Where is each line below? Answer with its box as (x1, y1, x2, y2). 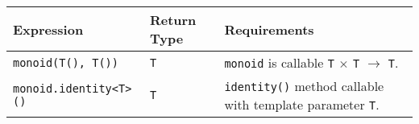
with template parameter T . (224, 95, 380, 114)
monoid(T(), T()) (13, 56, 118, 69)
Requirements (224, 19, 314, 39)
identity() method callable (224, 76, 384, 95)
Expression (13, 19, 84, 39)
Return (149, 10, 197, 29)
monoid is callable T (224, 53, 334, 72)
